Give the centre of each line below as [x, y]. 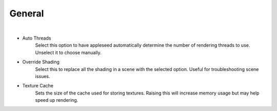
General [27, 13]
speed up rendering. [57, 100]
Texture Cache [38, 86]
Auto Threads [37, 38]
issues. [43, 76]
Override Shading [41, 62]
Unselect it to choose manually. [68, 52]
